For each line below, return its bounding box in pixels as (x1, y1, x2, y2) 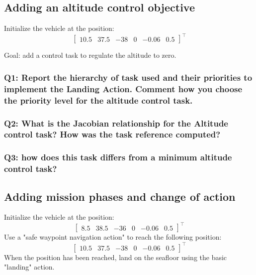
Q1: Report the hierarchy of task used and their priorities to (4, 71, 253, 83)
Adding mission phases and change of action (4, 188, 236, 204)
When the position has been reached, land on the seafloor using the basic (4, 252, 227, 262)
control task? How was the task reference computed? (4, 128, 221, 140)
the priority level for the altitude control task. (4, 94, 193, 106)
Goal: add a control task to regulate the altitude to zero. (4, 50, 176, 60)
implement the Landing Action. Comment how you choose (4, 82, 243, 95)
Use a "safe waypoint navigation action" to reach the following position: (4, 232, 222, 242)
